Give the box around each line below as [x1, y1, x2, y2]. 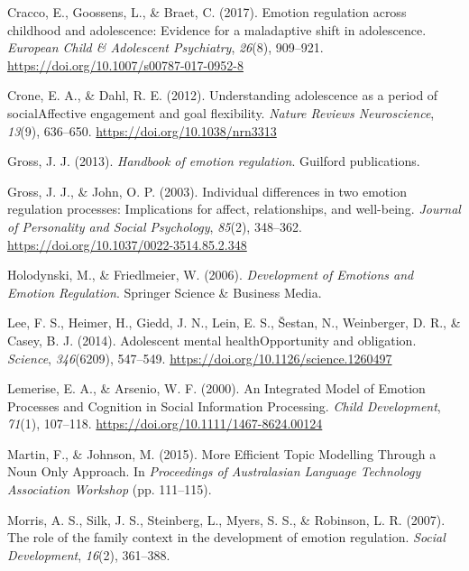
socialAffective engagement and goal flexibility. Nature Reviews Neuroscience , [7, 103, 435, 122]
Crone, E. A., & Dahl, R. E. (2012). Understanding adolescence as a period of [7, 86, 438, 105]
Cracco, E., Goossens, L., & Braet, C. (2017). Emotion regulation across [7, 3, 407, 21]
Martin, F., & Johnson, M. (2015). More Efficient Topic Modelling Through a [7, 444, 437, 463]
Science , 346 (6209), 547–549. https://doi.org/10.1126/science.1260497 [7, 348, 392, 367]
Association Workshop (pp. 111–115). [7, 480, 212, 499]
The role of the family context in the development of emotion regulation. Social [7, 528, 446, 547]
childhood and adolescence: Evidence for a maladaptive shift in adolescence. [7, 20, 427, 39]
